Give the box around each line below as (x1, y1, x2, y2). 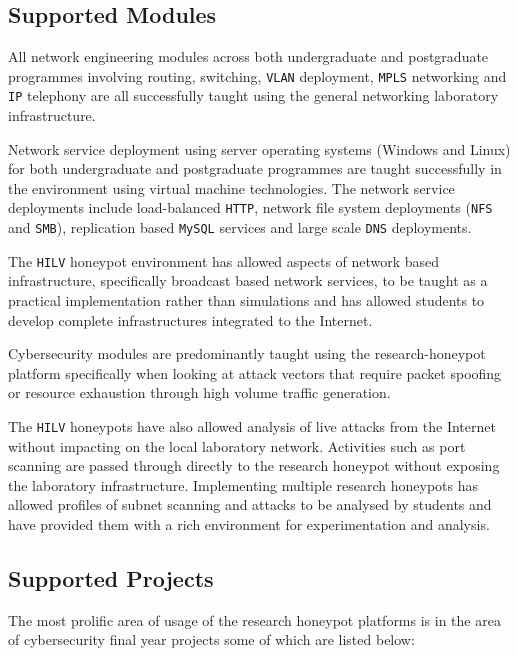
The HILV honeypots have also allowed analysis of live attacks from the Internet (8, 416, 496, 437)
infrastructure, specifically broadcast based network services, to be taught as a (8, 270, 488, 291)
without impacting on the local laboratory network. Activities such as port (8, 435, 466, 456)
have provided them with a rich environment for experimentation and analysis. (8, 514, 490, 535)
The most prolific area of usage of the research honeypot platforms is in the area (8, 609, 501, 630)
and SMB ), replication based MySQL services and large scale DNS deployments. (8, 217, 472, 238)
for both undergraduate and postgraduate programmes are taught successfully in (8, 158, 502, 179)
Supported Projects (8, 563, 214, 594)
